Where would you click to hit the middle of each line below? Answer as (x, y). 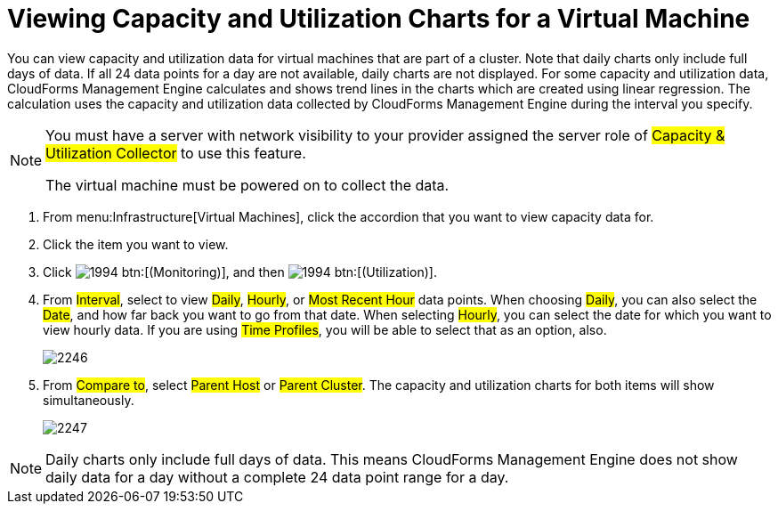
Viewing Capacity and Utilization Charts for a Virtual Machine (379, 19)
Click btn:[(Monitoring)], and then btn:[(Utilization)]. (240, 272)
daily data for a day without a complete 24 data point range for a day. (277, 477)
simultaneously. (89, 400)
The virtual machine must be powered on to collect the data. (247, 185)
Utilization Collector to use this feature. (176, 153)
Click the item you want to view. (136, 244)
